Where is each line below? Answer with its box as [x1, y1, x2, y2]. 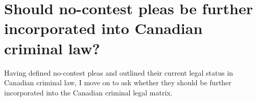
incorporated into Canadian [4, 18, 203, 39]
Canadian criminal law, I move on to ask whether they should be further [4, 77, 231, 88]
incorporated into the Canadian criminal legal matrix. [4, 87, 173, 97]
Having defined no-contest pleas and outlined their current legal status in [4, 67, 233, 78]
